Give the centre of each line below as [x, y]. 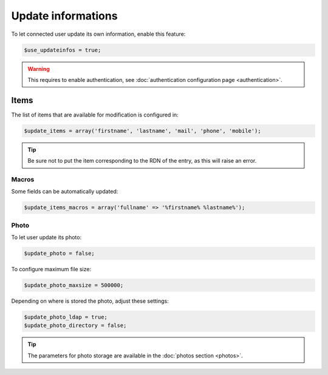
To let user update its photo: [46, 237]
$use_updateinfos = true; [63, 50]
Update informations [64, 16]
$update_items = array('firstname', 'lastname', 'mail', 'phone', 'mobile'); [142, 131]
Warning [39, 69]
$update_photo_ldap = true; [66, 317]
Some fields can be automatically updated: [65, 192]
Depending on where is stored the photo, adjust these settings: [90, 301]
